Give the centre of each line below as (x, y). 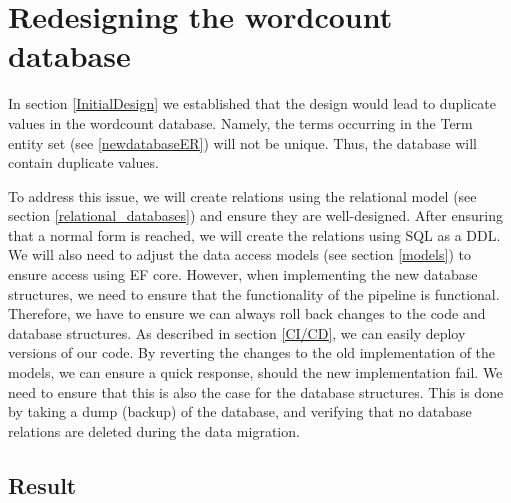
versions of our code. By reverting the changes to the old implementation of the (252, 352)
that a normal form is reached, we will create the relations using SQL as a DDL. (254, 234)
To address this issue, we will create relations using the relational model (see (242, 195)
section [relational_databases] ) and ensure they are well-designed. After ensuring (255, 215)
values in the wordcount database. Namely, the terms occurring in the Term (240, 122)
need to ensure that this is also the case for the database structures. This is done (256, 391)
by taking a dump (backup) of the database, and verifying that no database (240, 411)
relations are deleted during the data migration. (154, 430)
